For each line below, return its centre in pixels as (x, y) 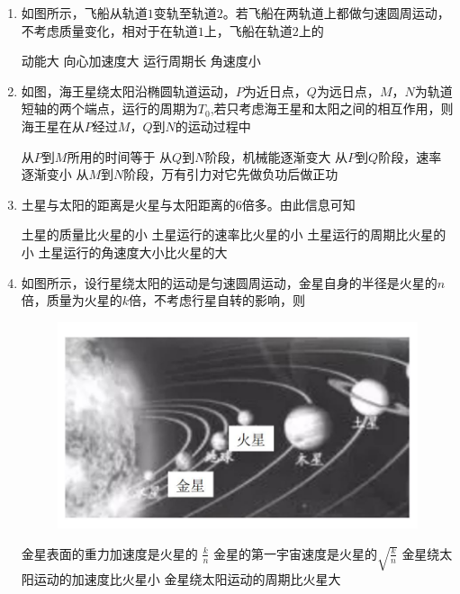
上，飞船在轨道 (248, 30)
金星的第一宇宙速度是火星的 (296, 553)
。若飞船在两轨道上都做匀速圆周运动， (336, 13)
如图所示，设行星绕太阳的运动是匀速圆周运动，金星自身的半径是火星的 (229, 282)
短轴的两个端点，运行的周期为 (109, 108)
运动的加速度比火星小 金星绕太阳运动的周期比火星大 (187, 579)
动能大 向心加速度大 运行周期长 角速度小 (141, 61)
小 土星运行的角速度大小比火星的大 (124, 252)
